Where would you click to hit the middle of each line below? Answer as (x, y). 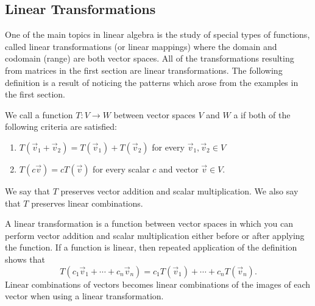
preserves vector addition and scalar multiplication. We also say (179, 190)
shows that (25, 259)
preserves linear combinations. (87, 203)
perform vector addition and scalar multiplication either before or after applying (155, 235)
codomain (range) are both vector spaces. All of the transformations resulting (150, 58)
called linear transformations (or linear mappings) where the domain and (141, 46)
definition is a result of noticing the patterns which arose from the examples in (152, 82)
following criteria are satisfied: (61, 126)
